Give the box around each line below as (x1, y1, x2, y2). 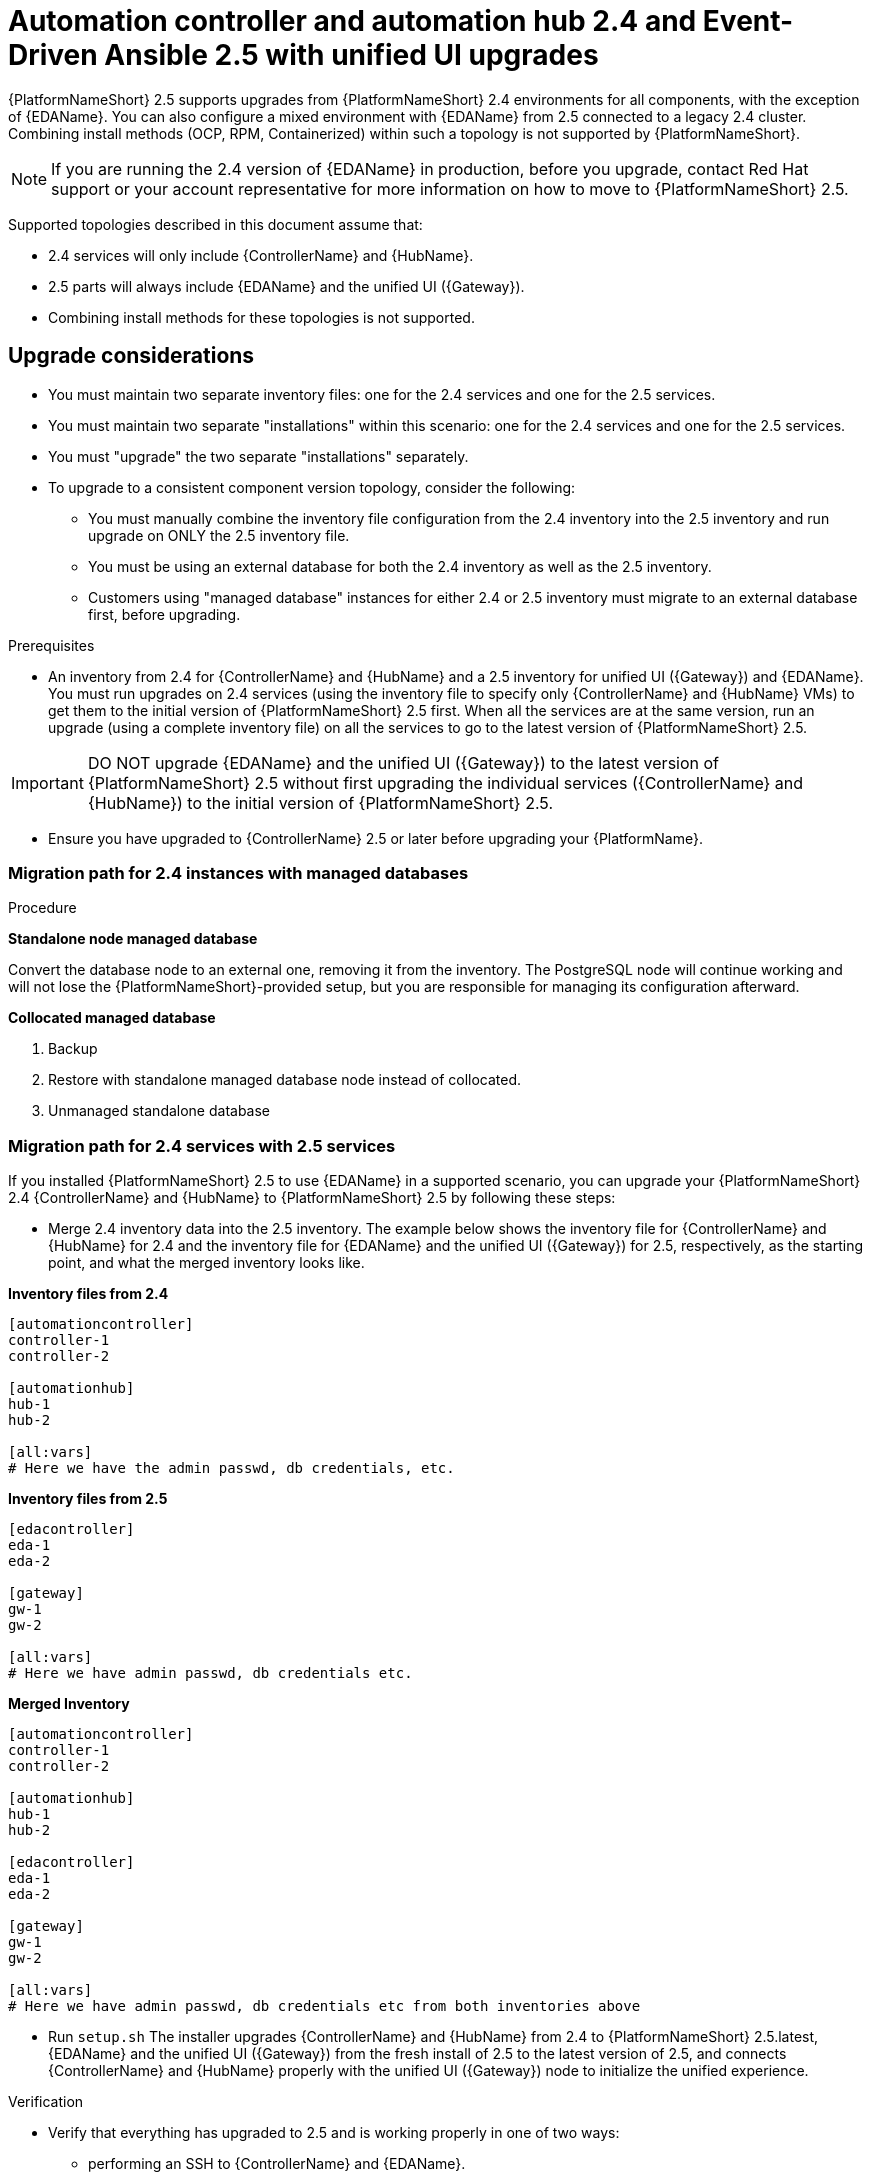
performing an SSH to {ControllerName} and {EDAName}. (88, 2155, 466, 2173)
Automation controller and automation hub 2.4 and (8, 4, 697, 38)
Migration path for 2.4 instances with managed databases (8, 862, 469, 883)
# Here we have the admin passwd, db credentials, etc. (8, 1460, 455, 1477)
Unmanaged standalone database (48, 1102, 271, 1120)
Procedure (8, 899, 77, 917)
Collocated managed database (8, 1009, 216, 1027)
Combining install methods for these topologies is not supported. (48, 308, 475, 326)
